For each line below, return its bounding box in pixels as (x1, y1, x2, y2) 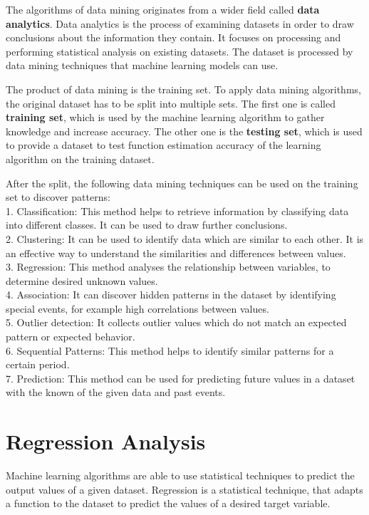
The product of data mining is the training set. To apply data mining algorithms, (6, 81, 361, 96)
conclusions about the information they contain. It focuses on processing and (6, 30, 341, 45)
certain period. (6, 357, 70, 372)
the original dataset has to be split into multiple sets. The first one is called (6, 95, 336, 110)
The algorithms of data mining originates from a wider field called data (6, 2, 320, 16)
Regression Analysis (6, 427, 206, 456)
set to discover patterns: (6, 189, 110, 204)
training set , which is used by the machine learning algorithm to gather (6, 110, 325, 125)
